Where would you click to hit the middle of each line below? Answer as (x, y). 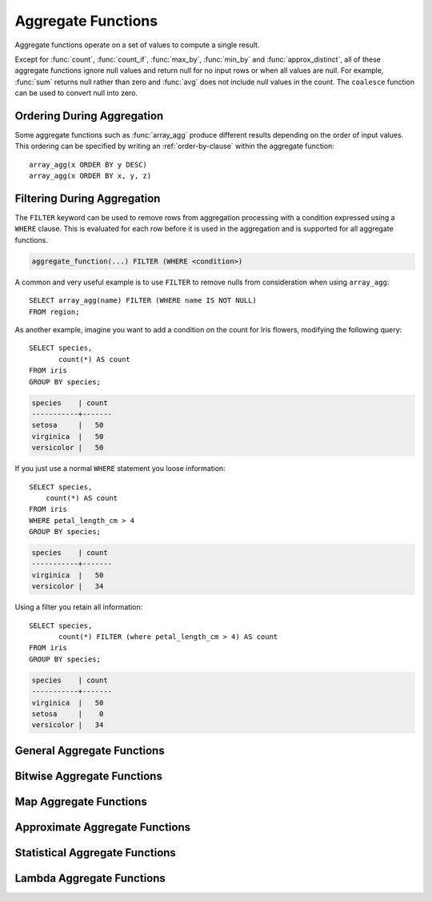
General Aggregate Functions (90, 750)
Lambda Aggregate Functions (90, 878)
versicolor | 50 (68, 448)
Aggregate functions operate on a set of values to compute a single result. (137, 45)
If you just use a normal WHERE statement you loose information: (120, 469)
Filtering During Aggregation (88, 199)
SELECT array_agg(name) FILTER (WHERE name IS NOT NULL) (143, 301)
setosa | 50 (68, 425)
